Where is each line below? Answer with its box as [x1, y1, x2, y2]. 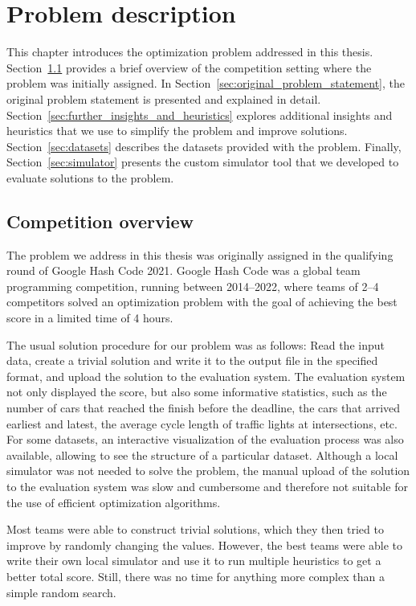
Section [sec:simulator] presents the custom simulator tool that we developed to [6, 154, 399, 170]
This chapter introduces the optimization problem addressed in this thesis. [6, 43, 373, 60]
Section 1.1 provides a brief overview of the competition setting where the [6, 59, 372, 76]
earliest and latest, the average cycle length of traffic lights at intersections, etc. [6, 415, 398, 432]
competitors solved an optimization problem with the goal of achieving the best [6, 293, 398, 310]
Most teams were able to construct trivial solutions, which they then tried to [6, 521, 384, 538]
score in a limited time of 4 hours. [6, 309, 173, 326]
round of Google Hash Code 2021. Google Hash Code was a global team [6, 262, 361, 279]
